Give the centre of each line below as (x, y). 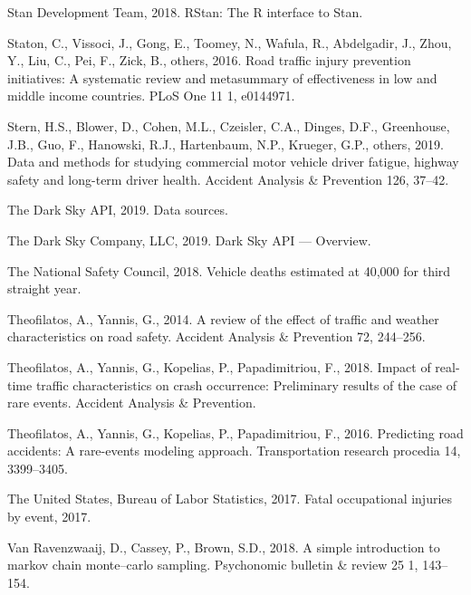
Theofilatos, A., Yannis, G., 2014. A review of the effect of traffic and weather (223, 318)
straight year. (44, 288)
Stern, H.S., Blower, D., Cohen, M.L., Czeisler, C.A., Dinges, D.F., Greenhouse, (229, 125)
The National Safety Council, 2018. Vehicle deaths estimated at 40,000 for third (229, 270)
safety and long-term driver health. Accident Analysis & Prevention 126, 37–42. (228, 179)
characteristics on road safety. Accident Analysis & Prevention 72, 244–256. (216, 336)
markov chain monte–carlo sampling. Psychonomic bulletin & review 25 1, (213, 565)
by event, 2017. (49, 517)
